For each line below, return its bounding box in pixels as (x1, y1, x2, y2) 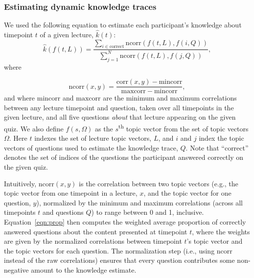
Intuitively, (4, 178, 37, 188)
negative (4, 265, 29, 275)
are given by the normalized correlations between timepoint (4, 236, 182, 246)
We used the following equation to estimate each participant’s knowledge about (4, 20, 242, 30)
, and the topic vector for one (143, 188, 231, 198)
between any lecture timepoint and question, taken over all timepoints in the (4, 102, 234, 112)
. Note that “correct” (185, 142, 249, 152)
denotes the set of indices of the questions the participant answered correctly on (4, 152, 244, 162)
